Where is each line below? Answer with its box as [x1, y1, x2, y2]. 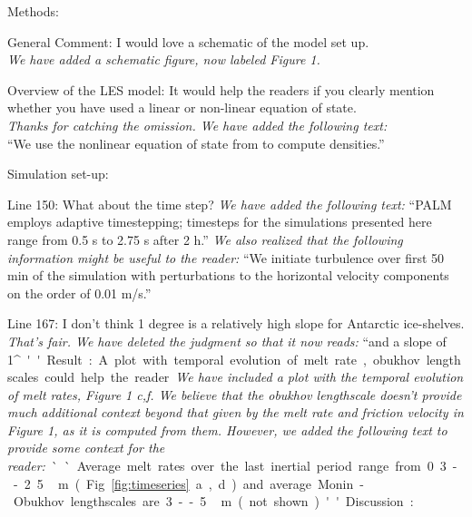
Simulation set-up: [7, 164, 109, 183]
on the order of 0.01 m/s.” [7, 283, 152, 302]
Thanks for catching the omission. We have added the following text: [7, 115, 388, 134]
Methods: [7, 2, 59, 20]
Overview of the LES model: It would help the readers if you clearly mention [7, 80, 435, 99]
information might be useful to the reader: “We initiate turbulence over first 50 [7, 248, 445, 267]
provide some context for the [7, 438, 165, 457]
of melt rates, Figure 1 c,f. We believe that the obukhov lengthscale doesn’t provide [7, 385, 462, 404]
